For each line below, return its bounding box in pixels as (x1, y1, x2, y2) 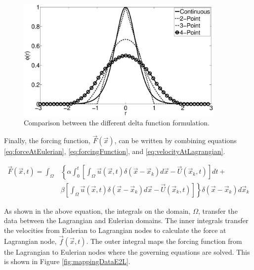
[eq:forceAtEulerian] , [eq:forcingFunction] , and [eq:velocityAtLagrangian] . (4, 146, 225, 156)
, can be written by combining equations (114, 135, 237, 146)
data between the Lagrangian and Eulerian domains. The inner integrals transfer (4, 215, 249, 226)
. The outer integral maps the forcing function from (86, 235, 242, 246)
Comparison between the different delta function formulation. (24, 117, 210, 128)
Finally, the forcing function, (4, 135, 90, 146)
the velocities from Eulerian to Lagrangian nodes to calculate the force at (4, 225, 226, 235)
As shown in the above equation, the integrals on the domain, (4, 205, 191, 216)
